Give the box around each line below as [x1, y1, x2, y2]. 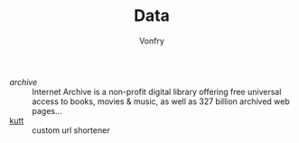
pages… [32, 105, 62, 116]
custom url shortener [32, 124, 110, 136]
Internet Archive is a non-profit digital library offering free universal [32, 86, 282, 97]
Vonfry [138, 35, 165, 46]
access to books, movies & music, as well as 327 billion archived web [32, 96, 291, 107]
